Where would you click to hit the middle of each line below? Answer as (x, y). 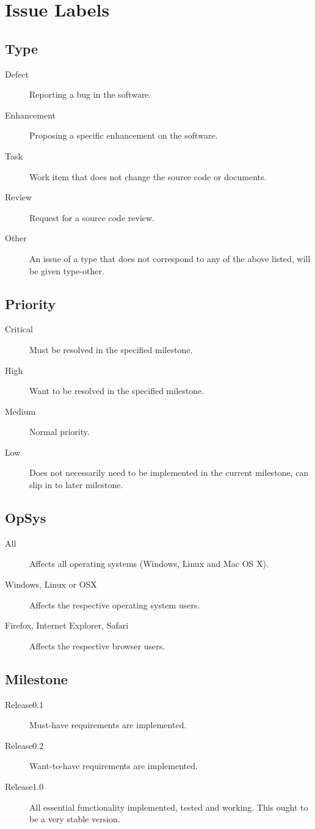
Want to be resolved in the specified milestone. (117, 391)
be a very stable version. (75, 819)
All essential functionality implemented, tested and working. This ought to (169, 807)
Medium (20, 411)
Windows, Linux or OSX (51, 584)
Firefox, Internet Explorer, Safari (67, 625)
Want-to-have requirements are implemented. (114, 766)
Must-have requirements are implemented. (108, 725)
